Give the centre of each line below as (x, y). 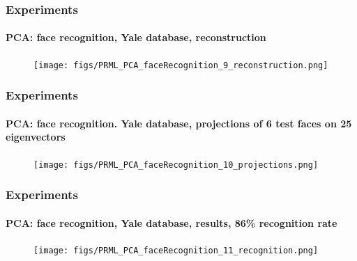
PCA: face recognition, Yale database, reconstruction (136, 37)
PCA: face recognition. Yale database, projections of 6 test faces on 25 (179, 123)
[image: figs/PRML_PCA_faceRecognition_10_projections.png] (176, 165)
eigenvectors (36, 137)
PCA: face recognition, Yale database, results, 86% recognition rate (172, 222)
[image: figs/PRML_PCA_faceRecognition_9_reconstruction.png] (181, 65)
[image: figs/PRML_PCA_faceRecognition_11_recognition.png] (176, 250)
